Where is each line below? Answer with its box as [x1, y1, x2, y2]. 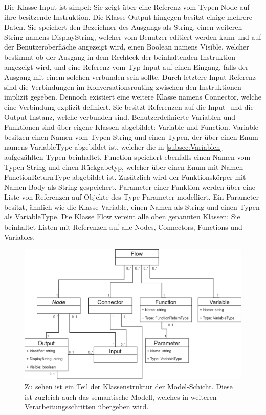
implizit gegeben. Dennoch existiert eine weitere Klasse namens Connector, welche [4, 91, 261, 102]
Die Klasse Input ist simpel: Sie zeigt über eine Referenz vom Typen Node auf [4, 2, 250, 12]
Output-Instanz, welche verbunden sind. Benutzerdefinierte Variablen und [4, 111, 236, 122]
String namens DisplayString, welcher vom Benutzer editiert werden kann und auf [4, 31, 261, 42]
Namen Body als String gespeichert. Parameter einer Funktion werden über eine [4, 181, 256, 192]
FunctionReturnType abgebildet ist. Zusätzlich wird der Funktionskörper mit [4, 172, 246, 182]
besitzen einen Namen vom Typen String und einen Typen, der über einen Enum [4, 131, 258, 142]
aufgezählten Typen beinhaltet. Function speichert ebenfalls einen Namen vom [4, 151, 251, 162]
